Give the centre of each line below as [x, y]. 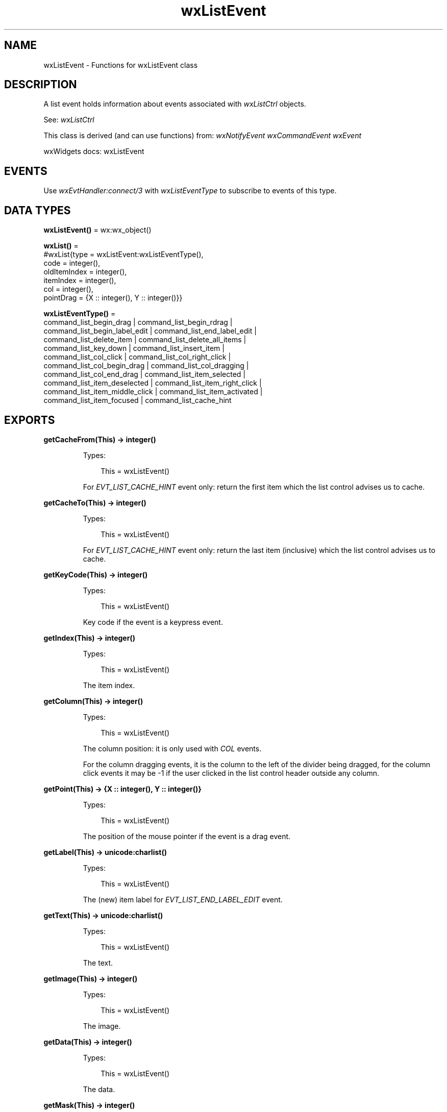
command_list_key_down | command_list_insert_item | [134, 348]
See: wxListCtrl [69, 120]
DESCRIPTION [41, 85]
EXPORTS [30, 420]
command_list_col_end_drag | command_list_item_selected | [144, 374]
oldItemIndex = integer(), [85, 272]
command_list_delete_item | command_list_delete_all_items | [145, 340]
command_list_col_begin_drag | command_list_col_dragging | [146, 366]
